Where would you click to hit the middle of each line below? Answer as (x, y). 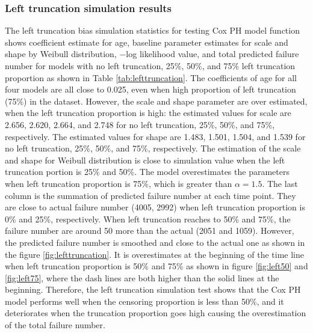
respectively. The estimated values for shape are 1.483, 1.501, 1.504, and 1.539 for (155, 136)
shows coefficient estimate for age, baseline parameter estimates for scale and (147, 42)
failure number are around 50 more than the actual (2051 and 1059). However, (150, 231)
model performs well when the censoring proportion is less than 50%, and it (144, 301)
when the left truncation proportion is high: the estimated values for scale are (148, 113)
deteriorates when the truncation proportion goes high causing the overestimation (156, 313)
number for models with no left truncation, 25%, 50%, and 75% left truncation (150, 66)
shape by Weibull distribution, (61, 54)
